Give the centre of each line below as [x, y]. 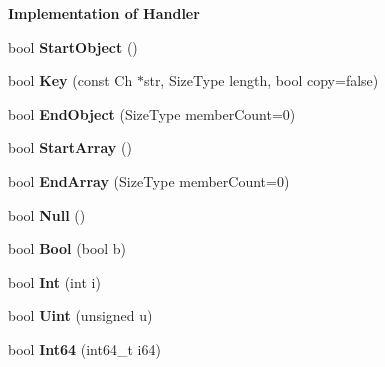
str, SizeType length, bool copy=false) [261, 80]
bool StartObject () [73, 46]
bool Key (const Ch [70, 80]
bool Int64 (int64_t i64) [84, 348]
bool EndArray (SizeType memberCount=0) [149, 180]
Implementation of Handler [104, 13]
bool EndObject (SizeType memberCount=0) [152, 113]
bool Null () [47, 214]
